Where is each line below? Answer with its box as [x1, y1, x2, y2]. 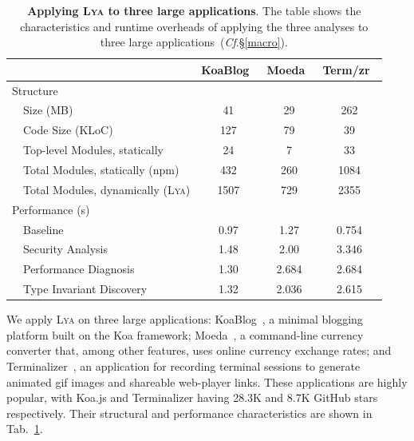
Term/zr [322, 61, 370, 77]
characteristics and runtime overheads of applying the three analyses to [20, 18, 369, 34]
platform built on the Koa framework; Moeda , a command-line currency [6, 326, 364, 343]
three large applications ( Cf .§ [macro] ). [100, 34, 288, 50]
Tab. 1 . [6, 420, 43, 437]
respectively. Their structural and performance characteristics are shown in [6, 404, 373, 421]
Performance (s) [12, 201, 90, 217]
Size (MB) [22, 101, 73, 118]
